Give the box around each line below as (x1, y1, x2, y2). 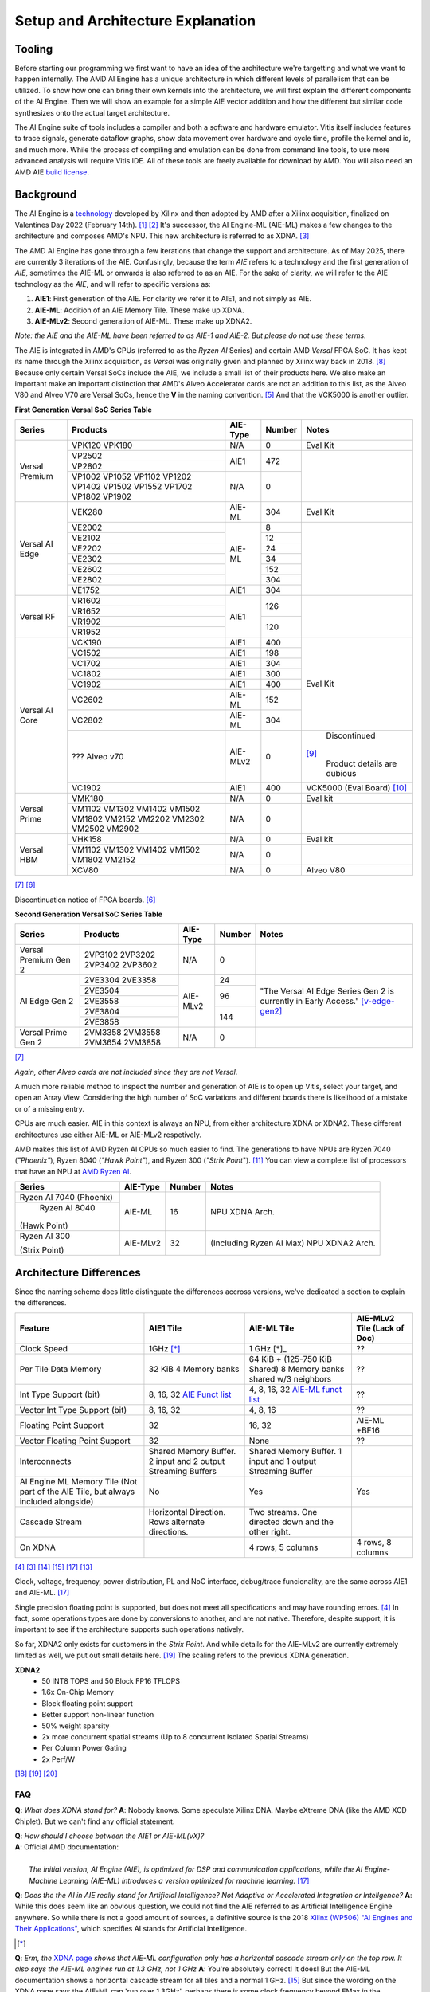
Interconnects (19, 1455, 72, 1466)
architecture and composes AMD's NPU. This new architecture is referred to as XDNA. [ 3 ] (14, 231, 310, 241)
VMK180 (72, 793, 104, 804)
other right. (248, 1526, 291, 1537)
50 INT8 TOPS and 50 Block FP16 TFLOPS (41, 1676, 181, 1686)
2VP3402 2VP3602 (84, 959, 158, 971)
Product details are (326, 758, 397, 769)
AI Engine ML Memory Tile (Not (19, 1476, 138, 1487)
